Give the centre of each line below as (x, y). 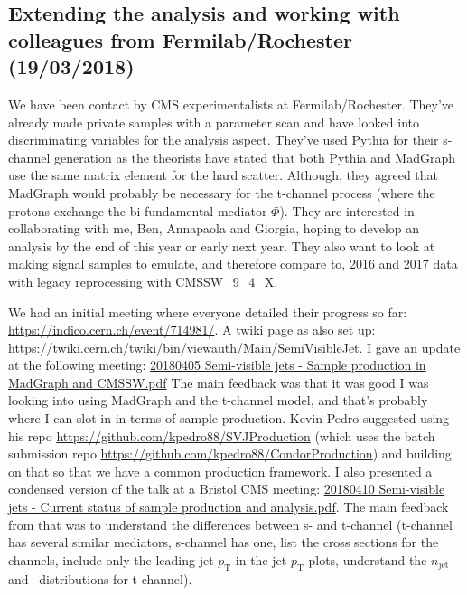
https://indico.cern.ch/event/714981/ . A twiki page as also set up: (192, 330)
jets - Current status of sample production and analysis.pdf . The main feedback (229, 507)
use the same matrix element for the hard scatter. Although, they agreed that (224, 175)
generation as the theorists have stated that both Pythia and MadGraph (255, 157)
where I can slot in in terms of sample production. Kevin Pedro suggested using (229, 418)
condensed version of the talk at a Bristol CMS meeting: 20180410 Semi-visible (227, 489)
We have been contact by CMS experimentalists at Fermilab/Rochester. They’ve (231, 104)
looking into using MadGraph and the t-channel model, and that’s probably (218, 400)
